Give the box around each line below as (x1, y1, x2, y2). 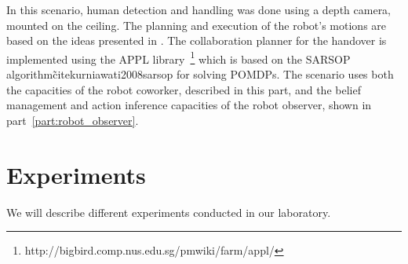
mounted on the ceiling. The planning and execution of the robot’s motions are (6, 16, 387, 33)
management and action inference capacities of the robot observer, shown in (6, 97, 372, 113)
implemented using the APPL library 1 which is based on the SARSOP (6, 48, 351, 67)
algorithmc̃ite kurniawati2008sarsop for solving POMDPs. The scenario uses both (6, 66, 394, 82)
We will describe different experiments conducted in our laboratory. (6, 203, 331, 220)
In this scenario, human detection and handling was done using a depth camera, (6, 2, 392, 17)
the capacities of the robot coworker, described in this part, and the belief (6, 81, 361, 97)
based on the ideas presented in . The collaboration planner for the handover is (6, 32, 387, 49)
